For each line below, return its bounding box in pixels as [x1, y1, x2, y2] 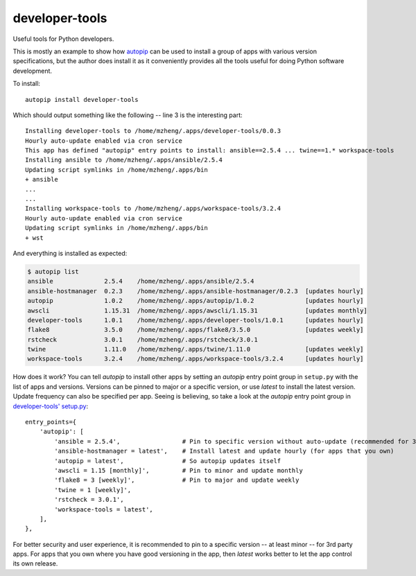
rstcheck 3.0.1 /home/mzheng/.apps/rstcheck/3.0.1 [27, 335, 258, 343]
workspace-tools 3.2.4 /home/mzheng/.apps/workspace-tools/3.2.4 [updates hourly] [27, 355, 364, 363]
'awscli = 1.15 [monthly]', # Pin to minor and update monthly [54, 466, 303, 474]
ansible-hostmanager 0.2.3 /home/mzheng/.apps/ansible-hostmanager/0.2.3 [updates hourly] [27, 287, 364, 295]
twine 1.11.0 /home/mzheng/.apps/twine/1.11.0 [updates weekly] [27, 345, 364, 354]
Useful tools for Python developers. [12, 35, 114, 43]
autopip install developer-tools [25, 96, 139, 103]
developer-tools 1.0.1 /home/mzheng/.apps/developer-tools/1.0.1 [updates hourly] [27, 316, 364, 324]
